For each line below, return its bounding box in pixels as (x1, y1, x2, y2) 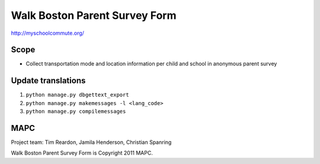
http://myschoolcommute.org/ (11, 29, 84, 37)
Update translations (11, 76, 86, 86)
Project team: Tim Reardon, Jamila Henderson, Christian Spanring (11, 139, 172, 146)
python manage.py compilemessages (25, 108, 126, 115)
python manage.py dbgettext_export (25, 91, 130, 99)
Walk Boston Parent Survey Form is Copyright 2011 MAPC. (11, 149, 153, 156)
